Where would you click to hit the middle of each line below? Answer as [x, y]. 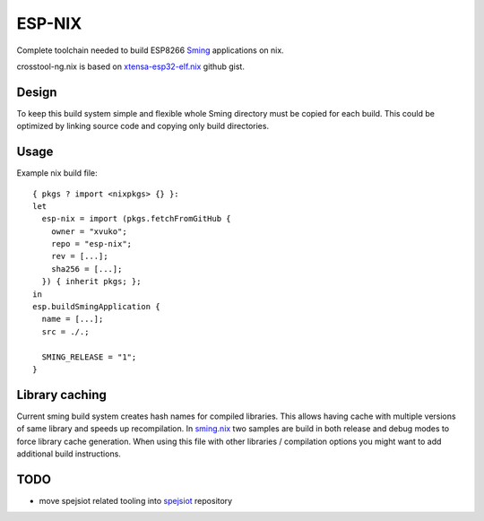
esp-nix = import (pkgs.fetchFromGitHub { [137, 219]
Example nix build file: [57, 173]
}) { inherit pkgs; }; [91, 282]
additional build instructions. [69, 454]
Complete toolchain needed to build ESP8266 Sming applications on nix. [150, 50]
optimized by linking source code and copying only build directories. [143, 126]
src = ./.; [65, 331]
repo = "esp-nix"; [91, 244]
